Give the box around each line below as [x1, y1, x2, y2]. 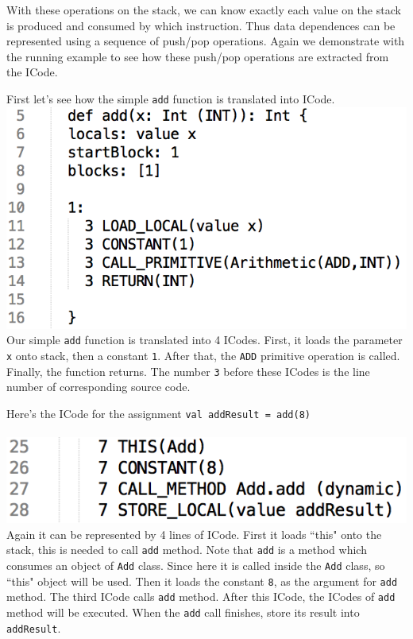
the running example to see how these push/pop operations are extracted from [6, 48, 389, 64]
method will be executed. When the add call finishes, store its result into [6, 604, 360, 621]
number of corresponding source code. [6, 378, 191, 395]
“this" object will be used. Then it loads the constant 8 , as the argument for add [6, 572, 398, 589]
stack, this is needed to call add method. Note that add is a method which [6, 541, 367, 558]
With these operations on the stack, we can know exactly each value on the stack [6, 2, 401, 17]
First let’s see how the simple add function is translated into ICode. [6, 90, 335, 106]
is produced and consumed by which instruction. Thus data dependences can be [6, 17, 396, 33]
